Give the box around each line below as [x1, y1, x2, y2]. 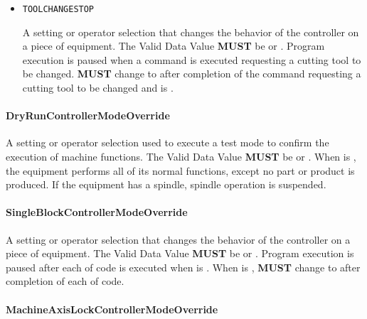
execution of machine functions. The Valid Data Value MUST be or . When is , [6, 149, 356, 164]
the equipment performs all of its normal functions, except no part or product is [6, 163, 355, 178]
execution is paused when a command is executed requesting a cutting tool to [22, 52, 361, 67]
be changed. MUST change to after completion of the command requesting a [22, 66, 361, 81]
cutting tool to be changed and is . [22, 80, 174, 95]
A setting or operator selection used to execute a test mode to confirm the [6, 135, 329, 150]
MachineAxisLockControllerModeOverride [6, 301, 218, 316]
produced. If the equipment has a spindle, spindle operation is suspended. [6, 177, 326, 192]
